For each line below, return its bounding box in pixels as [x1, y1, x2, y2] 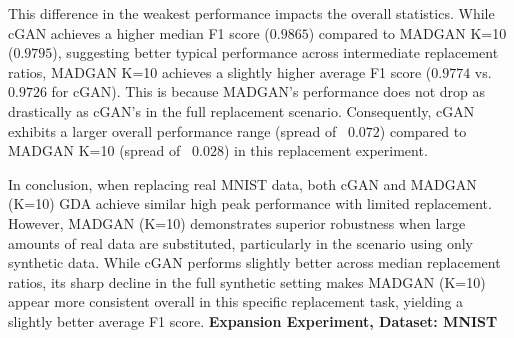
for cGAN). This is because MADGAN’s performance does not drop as [51, 81, 486, 102]
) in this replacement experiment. [223, 140, 428, 161]
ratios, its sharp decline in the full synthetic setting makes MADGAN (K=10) [8, 271, 486, 292]
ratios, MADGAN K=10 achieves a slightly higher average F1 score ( [8, 61, 432, 82]
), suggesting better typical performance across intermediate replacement [52, 42, 499, 63]
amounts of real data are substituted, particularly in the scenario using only [8, 232, 473, 253]
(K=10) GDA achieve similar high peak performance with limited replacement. [8, 193, 492, 214]
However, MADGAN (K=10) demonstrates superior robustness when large [8, 212, 466, 233]
